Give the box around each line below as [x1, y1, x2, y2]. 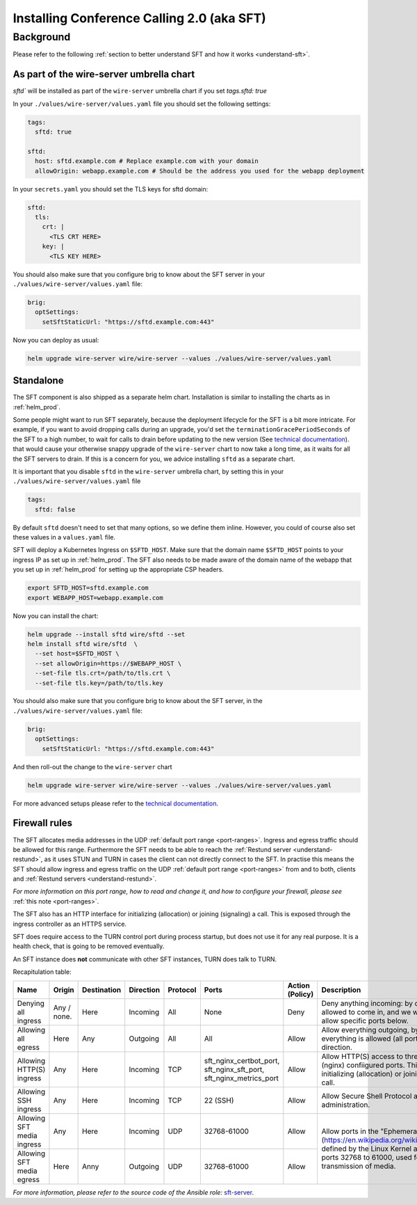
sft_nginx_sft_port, [204, 1064, 265, 1074]
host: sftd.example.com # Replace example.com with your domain [35, 157, 259, 165]
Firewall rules [13, 817, 73, 829]
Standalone [13, 375, 64, 386]
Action [287, 980, 311, 990]
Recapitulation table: [13, 968, 72, 976]
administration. [321, 1100, 370, 1110]
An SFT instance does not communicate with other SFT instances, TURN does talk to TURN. [13, 954, 277, 963]
